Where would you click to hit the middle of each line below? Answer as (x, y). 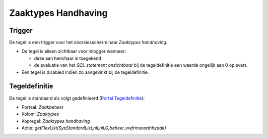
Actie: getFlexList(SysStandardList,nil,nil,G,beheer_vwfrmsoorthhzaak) (94, 128)
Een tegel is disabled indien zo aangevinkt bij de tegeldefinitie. (85, 72)
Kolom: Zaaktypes (40, 114)
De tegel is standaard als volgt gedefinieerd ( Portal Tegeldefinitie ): (77, 98)
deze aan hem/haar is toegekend (67, 58)
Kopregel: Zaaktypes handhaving (56, 121)
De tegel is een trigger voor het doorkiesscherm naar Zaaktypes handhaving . (88, 43)
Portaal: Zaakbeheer (43, 107)
